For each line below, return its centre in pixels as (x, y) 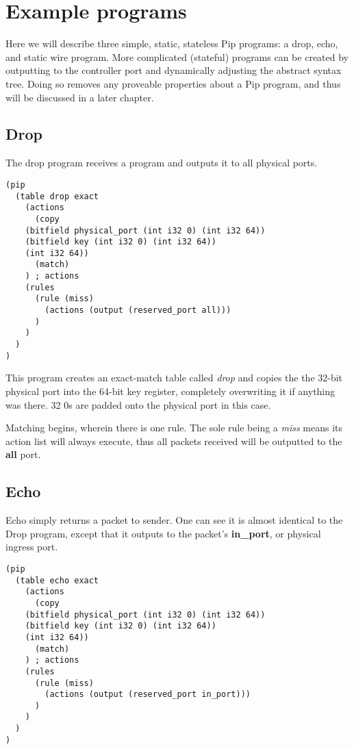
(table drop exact (57, 196)
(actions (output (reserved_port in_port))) (148, 695)
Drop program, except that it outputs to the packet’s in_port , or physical (163, 533)
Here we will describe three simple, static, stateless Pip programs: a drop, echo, (172, 43)
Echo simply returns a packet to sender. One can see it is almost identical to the (174, 520)
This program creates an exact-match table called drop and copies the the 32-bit (174, 378)
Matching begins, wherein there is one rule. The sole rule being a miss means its (174, 428)
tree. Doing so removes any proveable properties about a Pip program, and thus (173, 83)
